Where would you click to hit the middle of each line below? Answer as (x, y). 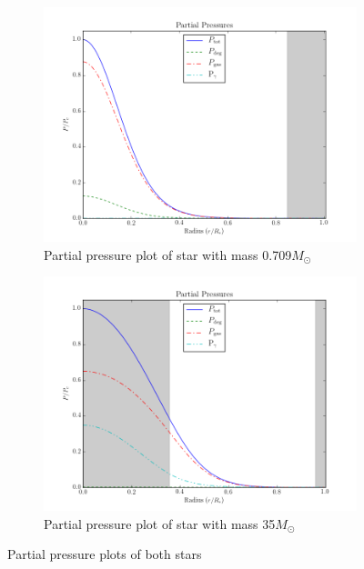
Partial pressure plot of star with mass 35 (160, 523)
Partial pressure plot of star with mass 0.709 (168, 254)
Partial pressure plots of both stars (105, 554)
